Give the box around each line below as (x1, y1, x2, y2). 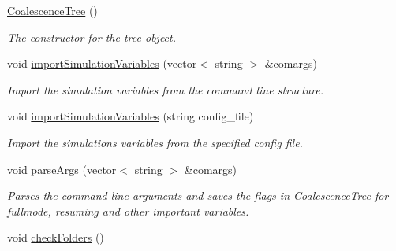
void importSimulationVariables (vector (7, 55, 197, 72)
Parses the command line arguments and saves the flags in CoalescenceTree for (7, 187, 389, 204)
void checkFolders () (7, 229, 104, 245)
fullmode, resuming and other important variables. (7, 202, 249, 219)
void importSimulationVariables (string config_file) (7, 108, 254, 124)
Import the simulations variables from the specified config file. (7, 134, 303, 150)
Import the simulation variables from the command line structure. (7, 81, 324, 98)
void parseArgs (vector (7, 161, 117, 177)
